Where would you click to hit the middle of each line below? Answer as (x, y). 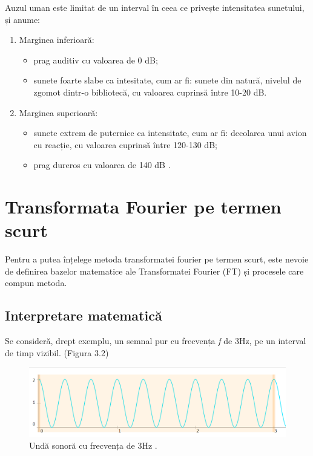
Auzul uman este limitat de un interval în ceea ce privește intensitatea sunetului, (155, 7)
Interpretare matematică (84, 315)
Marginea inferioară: (57, 40)
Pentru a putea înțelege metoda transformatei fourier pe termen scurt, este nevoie (157, 259)
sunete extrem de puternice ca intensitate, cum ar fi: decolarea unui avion (170, 133)
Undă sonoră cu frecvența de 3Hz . (93, 445)
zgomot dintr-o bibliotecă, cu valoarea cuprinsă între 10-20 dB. (150, 92)
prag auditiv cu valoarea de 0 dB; (96, 60)
